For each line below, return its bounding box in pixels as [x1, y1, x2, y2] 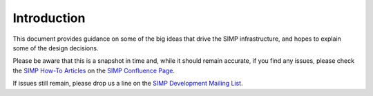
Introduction [12, 10, 86, 26]
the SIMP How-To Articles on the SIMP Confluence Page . [12, 66, 175, 75]
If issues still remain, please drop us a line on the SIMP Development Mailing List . [12, 79, 243, 88]
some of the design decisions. [12, 44, 99, 52]
